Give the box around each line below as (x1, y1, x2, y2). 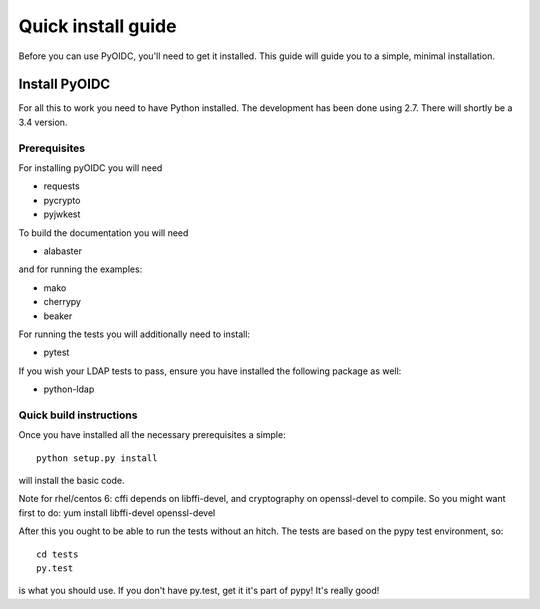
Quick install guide (18, 15, 177, 37)
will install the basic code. (18, 474, 125, 486)
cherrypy (43, 296, 82, 308)
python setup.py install (36, 452, 158, 464)
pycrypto (43, 194, 81, 206)
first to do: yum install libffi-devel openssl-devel (18, 506, 216, 519)
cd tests (36, 548, 79, 560)
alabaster (43, 245, 82, 257)
